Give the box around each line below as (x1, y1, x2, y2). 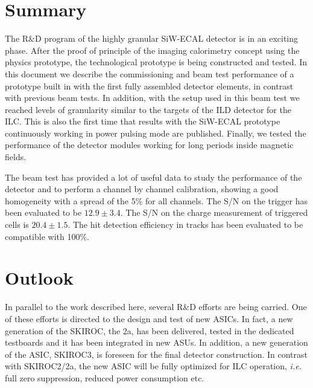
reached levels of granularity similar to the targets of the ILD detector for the (5, 103, 291, 115)
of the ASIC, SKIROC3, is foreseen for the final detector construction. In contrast (5, 348, 308, 360)
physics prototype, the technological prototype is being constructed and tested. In (5, 56, 308, 68)
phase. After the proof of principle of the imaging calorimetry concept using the (5, 44, 300, 56)
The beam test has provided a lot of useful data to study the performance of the (5, 170, 302, 183)
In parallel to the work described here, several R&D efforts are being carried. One (5, 300, 307, 313)
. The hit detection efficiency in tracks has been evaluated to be (68, 218, 303, 231)
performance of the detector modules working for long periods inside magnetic (5, 138, 294, 151)
